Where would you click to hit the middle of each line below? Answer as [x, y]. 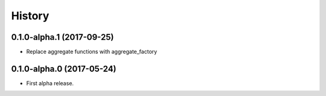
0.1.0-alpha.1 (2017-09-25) [62, 37]
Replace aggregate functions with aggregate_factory [92, 52]
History [30, 16]
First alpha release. [50, 83]
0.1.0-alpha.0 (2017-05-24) [64, 69]
